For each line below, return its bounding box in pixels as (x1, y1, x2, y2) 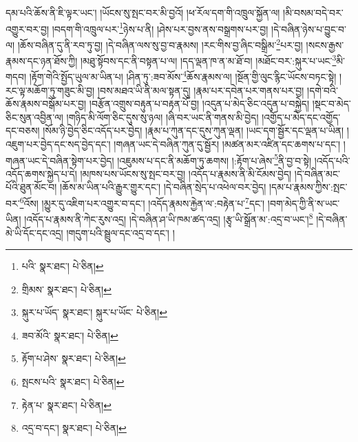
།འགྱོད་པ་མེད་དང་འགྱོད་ (262, 109, 341, 124)
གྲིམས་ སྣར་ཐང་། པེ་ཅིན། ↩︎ (21, 282, 112, 296)
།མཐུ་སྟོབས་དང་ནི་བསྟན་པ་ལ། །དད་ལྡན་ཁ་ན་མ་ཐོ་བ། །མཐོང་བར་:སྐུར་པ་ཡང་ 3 (80, 52, 337, 67)
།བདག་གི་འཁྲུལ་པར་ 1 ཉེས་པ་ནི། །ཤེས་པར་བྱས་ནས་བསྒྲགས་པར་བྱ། (52, 19, 268, 36)
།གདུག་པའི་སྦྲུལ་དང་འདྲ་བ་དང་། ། (66, 225, 175, 240)
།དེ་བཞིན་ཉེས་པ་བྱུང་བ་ (271, 21, 346, 36)
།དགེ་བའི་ (307, 83, 338, 97)
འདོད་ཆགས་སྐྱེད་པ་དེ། (6, 166, 77, 180)
